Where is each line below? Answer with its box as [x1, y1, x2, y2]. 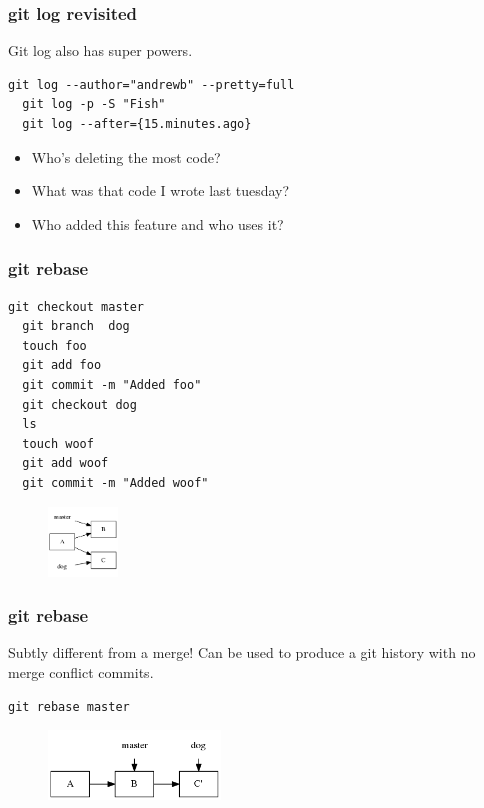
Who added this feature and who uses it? [31, 213, 284, 234]
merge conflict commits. [8, 661, 154, 682]
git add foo [22, 358, 102, 373]
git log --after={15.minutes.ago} [22, 117, 252, 131]
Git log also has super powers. [8, 40, 193, 61]
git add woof [22, 456, 109, 471]
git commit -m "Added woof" [22, 475, 209, 490]
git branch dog [22, 319, 130, 334]
